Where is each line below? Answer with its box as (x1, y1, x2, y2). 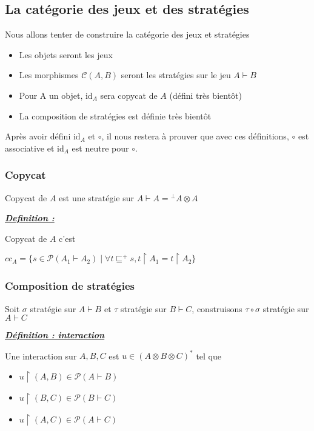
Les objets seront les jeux (19, 48, 113, 61)
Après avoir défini (5, 130, 71, 142)
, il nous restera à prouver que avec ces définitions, (101, 130, 289, 142)
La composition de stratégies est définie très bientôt (19, 109, 212, 122)
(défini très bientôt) (169, 89, 242, 101)
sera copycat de (100, 89, 158, 101)
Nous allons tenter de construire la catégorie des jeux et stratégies (5, 28, 250, 41)
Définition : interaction (5, 329, 105, 341)
